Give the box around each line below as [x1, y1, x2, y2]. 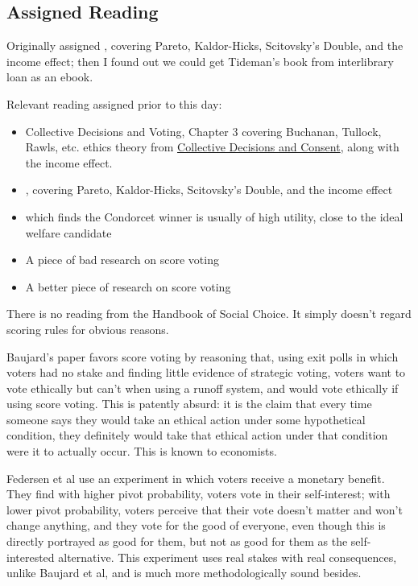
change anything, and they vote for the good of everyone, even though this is [6, 517, 386, 534]
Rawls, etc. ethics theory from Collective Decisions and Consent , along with [25, 138, 399, 155]
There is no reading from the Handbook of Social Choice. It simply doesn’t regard [6, 305, 412, 322]
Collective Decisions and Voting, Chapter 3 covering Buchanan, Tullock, [25, 122, 382, 139]
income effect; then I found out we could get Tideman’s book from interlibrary [6, 52, 394, 69]
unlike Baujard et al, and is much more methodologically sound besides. [6, 564, 362, 581]
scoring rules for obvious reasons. [6, 320, 169, 337]
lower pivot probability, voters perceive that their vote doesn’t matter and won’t [6, 501, 403, 518]
